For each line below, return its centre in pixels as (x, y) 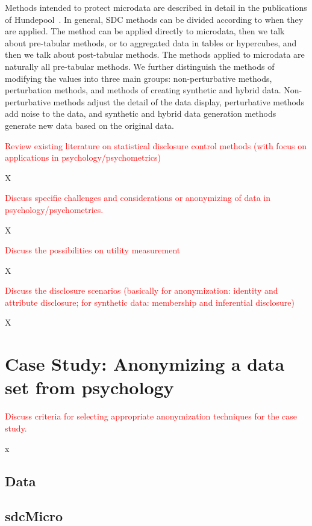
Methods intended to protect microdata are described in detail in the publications (156, 7)
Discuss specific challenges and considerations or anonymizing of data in (138, 198)
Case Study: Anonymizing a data (145, 364)
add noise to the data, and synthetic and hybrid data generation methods (141, 113)
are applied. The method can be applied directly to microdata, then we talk (145, 31)
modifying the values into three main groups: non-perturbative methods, (139, 78)
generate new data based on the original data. (89, 125)
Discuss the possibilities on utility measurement (93, 250)
